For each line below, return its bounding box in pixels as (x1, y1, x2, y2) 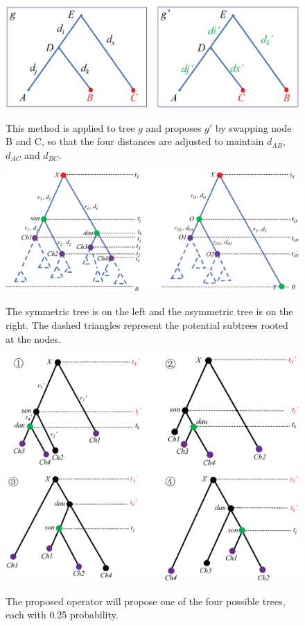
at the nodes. (6, 331, 61, 346)
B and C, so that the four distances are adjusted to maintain (6, 134, 264, 149)
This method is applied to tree (6, 120, 135, 135)
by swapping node (215, 120, 292, 135)
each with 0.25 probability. (6, 607, 119, 622)
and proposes (146, 120, 202, 135)
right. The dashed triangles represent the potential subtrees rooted (6, 318, 288, 332)
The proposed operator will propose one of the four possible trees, (6, 593, 286, 608)
